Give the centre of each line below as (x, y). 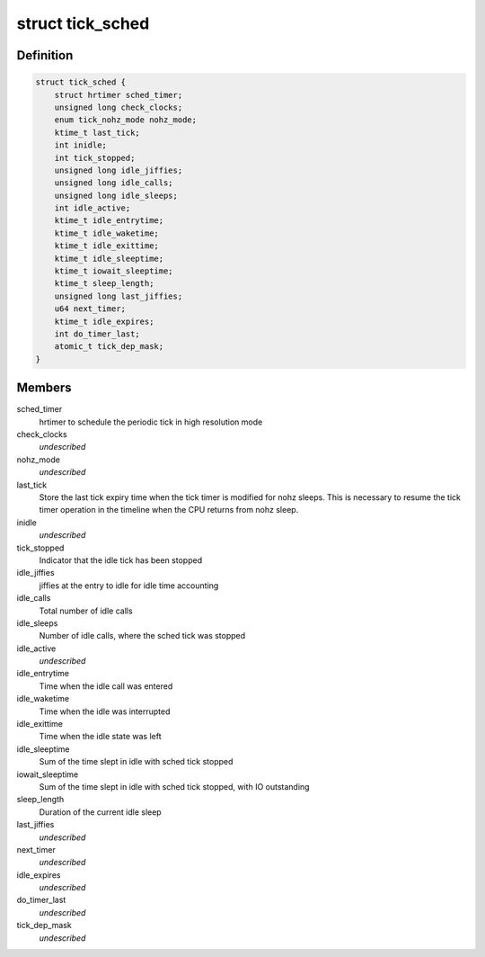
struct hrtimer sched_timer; (119, 95)
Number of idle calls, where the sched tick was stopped (142, 636)
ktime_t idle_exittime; (106, 246)
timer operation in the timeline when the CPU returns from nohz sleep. (169, 510)
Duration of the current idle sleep (100, 812)
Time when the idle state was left (100, 737)
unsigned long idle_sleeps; (116, 195)
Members (44, 388)
